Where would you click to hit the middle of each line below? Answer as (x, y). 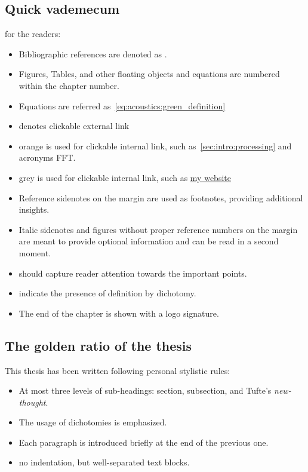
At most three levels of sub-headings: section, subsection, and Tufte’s (145, 390)
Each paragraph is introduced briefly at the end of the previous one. (144, 442)
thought (32, 402)
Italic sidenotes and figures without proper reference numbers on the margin (158, 229)
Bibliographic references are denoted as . (93, 53)
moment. (35, 252)
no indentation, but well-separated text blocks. (104, 462)
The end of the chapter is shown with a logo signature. (119, 313)
